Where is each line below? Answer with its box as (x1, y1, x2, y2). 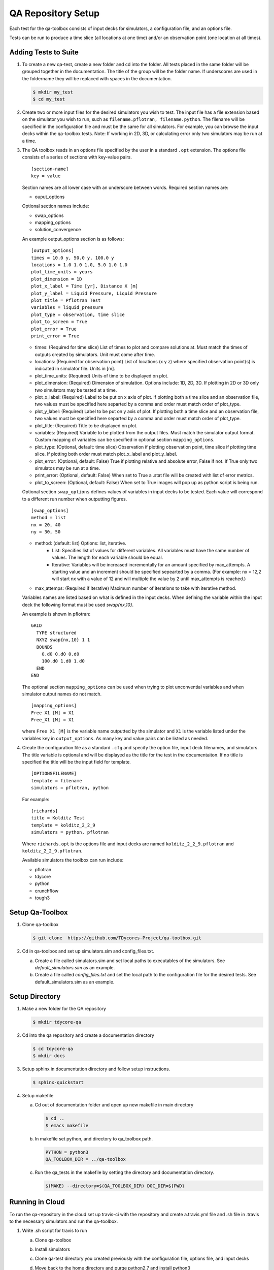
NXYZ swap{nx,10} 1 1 (36, 637, 90, 643)
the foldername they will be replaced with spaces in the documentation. (22, 75, 172, 81)
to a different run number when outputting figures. (22, 496, 127, 502)
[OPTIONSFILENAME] (31, 771, 77, 777)
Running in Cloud (9, 1198, 65, 1206)
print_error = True (31, 333, 80, 339)
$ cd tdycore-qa (32, 1045, 74, 1052)
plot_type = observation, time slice (31, 311, 125, 317)
